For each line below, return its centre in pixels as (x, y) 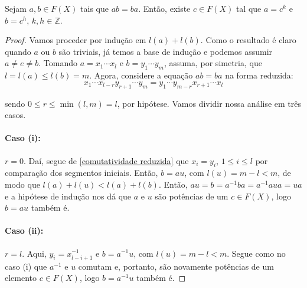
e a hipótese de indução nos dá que (68, 196)
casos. (15, 115)
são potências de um (192, 196)
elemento (21, 278)
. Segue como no (256, 253)
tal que (249, 8)
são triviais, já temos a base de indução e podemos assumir (166, 51)
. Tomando (58, 63)
